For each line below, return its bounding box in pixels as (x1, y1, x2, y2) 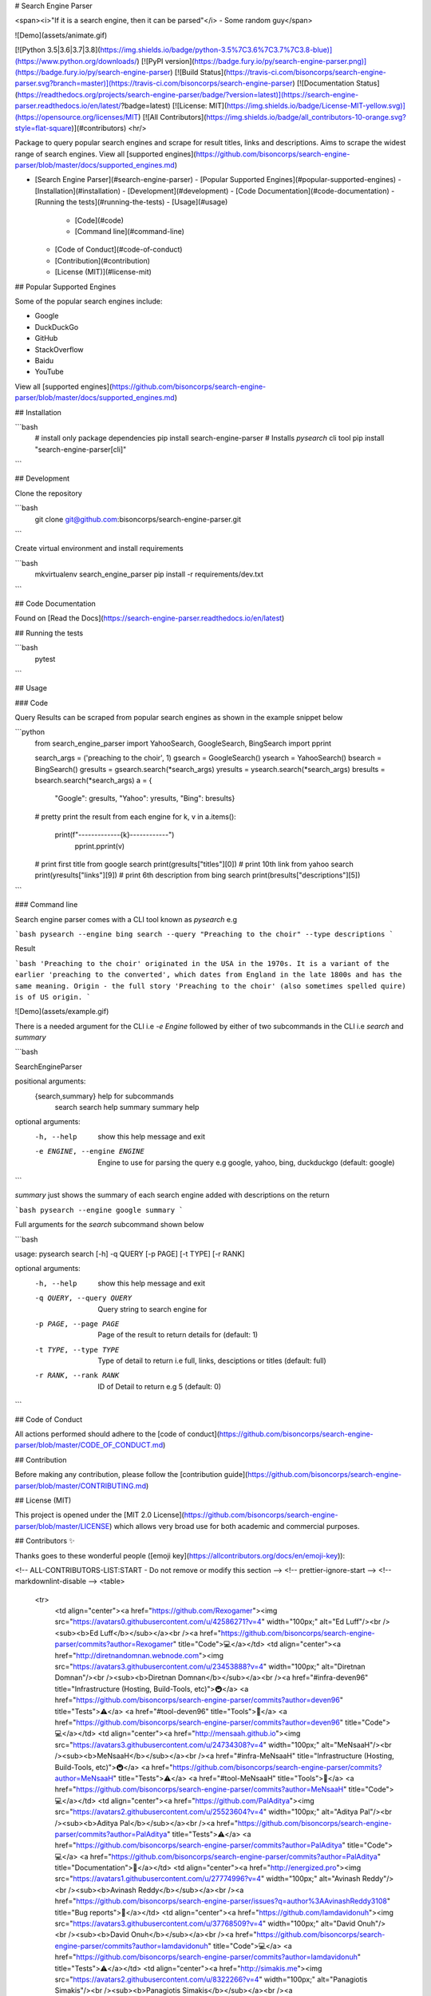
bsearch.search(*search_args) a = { (34, 775, 152, 786)
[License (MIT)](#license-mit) (54, 267, 152, 277)
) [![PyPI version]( (136, 56, 195, 65)
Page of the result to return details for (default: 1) (97, 1330, 259, 1340)
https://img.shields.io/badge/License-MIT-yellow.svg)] (226, 101, 406, 111)
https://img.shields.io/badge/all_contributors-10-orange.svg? (206, 112, 406, 121)
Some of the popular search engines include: (14, 296, 163, 306)
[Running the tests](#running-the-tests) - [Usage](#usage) (34, 197, 228, 207)
